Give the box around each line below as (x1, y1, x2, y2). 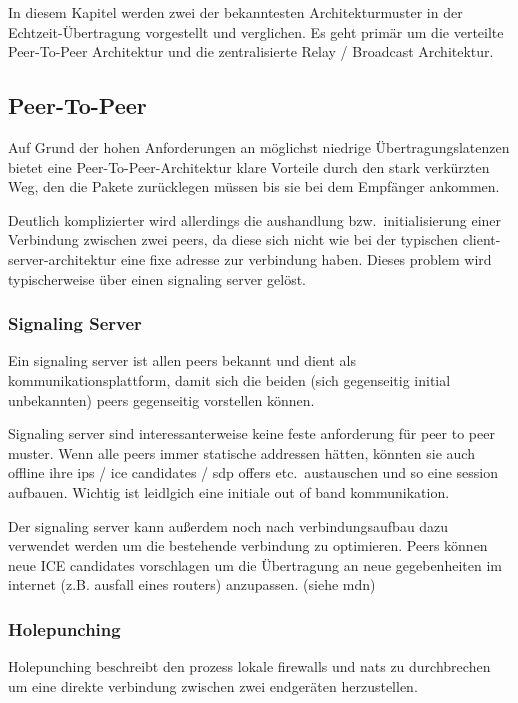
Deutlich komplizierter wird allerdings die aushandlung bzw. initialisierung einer (8, 209, 502, 230)
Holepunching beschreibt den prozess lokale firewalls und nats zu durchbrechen (8, 656, 491, 677)
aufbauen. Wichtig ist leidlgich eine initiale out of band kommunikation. (8, 481, 450, 502)
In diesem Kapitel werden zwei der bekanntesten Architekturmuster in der (8, 2, 463, 22)
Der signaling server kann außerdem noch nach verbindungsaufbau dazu (8, 515, 449, 536)
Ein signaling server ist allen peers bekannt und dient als (8, 350, 356, 371)
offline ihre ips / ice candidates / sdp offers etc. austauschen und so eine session (8, 462, 498, 483)
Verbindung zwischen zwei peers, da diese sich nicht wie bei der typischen (8, 229, 459, 250)
